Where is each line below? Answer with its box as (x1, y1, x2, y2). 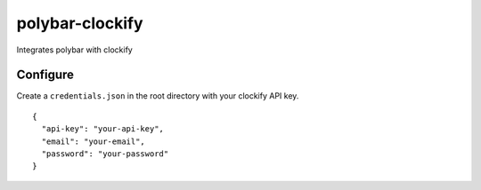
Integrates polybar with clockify (16, 44, 133, 55)
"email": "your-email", (41, 136, 146, 146)
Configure (16, 67, 75, 83)
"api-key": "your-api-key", (41, 124, 165, 134)
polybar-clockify (16, 13, 143, 33)
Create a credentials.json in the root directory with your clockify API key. (16, 91, 299, 101)
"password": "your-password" (41, 149, 169, 159)
